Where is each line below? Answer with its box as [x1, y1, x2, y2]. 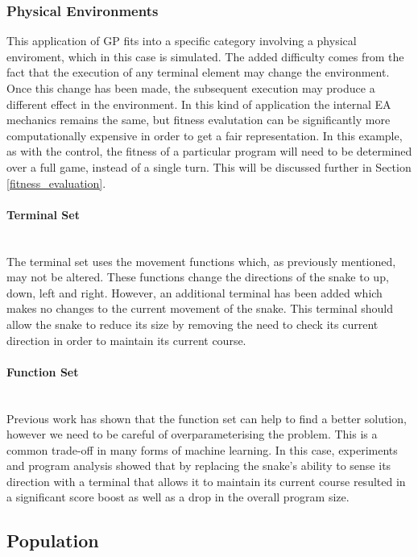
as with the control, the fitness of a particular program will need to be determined [6, 143, 412, 160]
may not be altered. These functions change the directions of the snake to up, [6, 268, 389, 285]
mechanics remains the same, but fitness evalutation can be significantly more [6, 111, 391, 128]
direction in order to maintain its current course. [6, 331, 246, 348]
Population [6, 528, 99, 553]
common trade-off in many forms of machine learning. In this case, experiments [6, 441, 398, 458]
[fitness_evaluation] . [6, 174, 106, 191]
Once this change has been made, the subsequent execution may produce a [6, 80, 375, 96]
